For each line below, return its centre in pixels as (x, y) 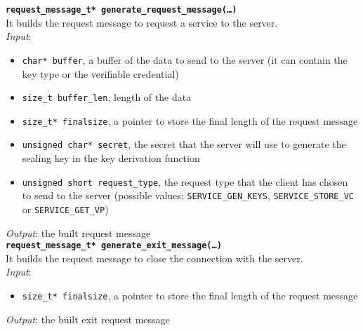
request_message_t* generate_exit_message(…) (114, 246)
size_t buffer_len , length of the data (107, 97)
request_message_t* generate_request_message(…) (121, 10)
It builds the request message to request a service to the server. (142, 22)
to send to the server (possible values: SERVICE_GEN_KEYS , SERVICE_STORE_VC (188, 195)
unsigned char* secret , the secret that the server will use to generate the (184, 144)
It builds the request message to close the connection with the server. (154, 258)
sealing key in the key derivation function (111, 158)
